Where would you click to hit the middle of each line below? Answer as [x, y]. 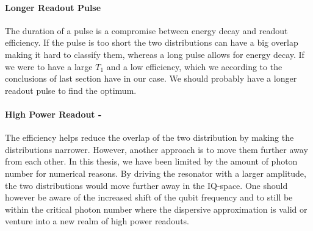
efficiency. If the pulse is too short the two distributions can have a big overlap [152, 42]
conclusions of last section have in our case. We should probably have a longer [151, 78]
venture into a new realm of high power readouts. [97, 221]
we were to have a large [49, 66]
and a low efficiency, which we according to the [194, 66]
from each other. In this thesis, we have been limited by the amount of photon [151, 161]
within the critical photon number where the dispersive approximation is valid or [156, 209]
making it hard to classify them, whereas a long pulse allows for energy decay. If [155, 54]
